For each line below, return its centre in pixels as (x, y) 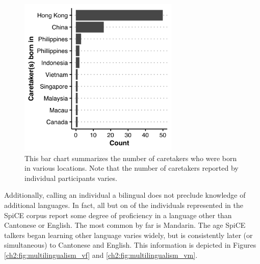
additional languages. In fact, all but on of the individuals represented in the (124, 205)
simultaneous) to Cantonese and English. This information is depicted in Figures (130, 245)
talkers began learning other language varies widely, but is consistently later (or (128, 235)
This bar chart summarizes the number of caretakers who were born (131, 158)
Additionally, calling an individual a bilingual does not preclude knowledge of (125, 195)
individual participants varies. (71, 178)
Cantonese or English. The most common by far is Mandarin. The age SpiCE (125, 225)
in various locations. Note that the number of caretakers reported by (132, 168)
